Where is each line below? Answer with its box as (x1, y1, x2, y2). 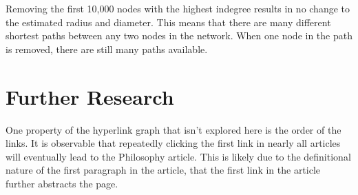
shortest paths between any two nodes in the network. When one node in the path (6, 28, 352, 43)
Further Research (6, 82, 174, 110)
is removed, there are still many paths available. (6, 41, 208, 56)
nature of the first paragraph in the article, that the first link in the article (6, 163, 321, 177)
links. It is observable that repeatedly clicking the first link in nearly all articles (6, 136, 341, 150)
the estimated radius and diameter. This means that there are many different (6, 14, 331, 29)
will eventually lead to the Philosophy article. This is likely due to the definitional (6, 149, 351, 163)
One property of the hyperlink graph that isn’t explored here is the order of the (6, 122, 341, 136)
